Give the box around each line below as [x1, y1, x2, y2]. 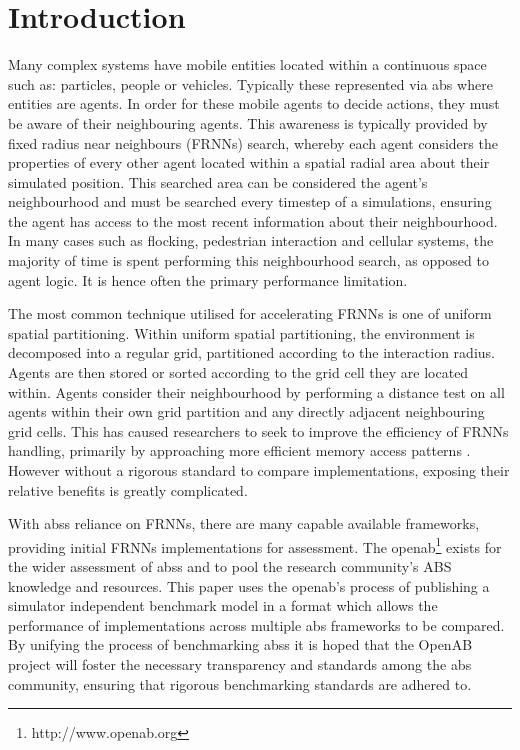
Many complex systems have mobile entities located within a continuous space [8, 54, 487, 75]
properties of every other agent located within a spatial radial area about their [8, 152, 490, 173]
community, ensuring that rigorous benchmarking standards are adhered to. [8, 673, 472, 694]
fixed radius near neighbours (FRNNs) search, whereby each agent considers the [8, 132, 498, 153]
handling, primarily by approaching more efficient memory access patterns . [8, 440, 471, 461]
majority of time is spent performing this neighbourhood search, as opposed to [8, 250, 489, 271]
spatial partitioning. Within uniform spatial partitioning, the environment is [8, 322, 475, 343]
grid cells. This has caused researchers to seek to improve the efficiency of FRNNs [8, 420, 509, 441]
